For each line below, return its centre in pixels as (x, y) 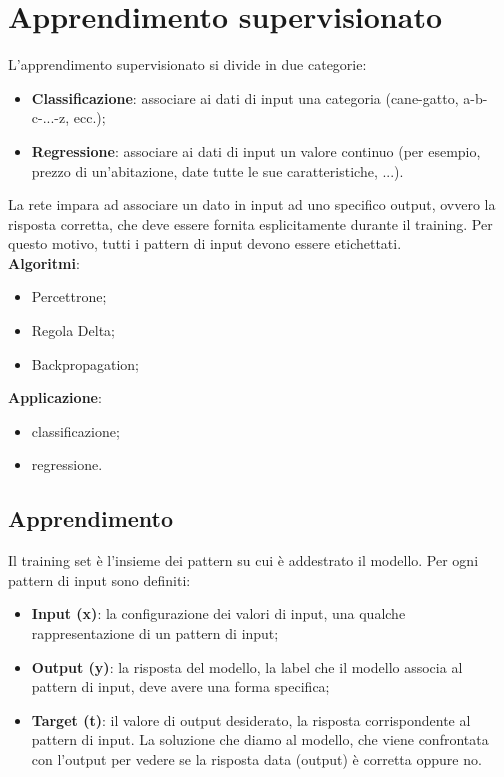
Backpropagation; (85, 363)
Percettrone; (69, 296)
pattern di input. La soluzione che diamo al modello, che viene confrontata (260, 739)
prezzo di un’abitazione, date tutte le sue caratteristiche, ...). (217, 170)
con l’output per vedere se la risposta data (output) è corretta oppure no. (256, 758)
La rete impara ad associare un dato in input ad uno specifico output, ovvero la (252, 204)
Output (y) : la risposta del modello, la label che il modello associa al (247, 666)
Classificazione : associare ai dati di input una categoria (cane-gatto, (245, 97)
